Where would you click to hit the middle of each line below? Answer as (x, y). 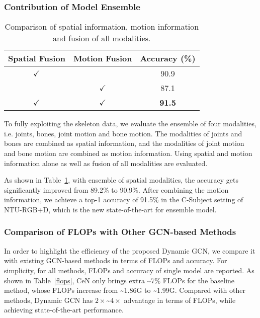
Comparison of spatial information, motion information (102, 27)
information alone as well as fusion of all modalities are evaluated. (106, 163)
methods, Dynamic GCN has (49, 300)
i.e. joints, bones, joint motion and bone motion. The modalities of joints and (123, 133)
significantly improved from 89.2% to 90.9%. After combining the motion (116, 189)
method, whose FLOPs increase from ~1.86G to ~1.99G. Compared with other (125, 290)
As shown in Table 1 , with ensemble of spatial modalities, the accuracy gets (121, 180)
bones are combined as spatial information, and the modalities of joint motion (124, 143)
